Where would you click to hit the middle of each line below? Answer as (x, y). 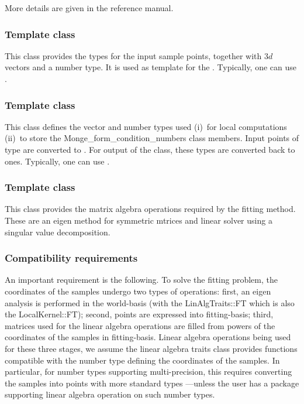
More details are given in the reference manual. (89, 8)
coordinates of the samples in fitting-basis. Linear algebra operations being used (148, 337)
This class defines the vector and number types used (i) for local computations (146, 126)
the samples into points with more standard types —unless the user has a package (152, 383)
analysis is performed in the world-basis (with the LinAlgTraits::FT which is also (150, 302)
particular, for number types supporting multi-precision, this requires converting (148, 372)
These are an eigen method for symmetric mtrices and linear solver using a (139, 220)
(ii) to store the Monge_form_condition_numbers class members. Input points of (152, 138)
